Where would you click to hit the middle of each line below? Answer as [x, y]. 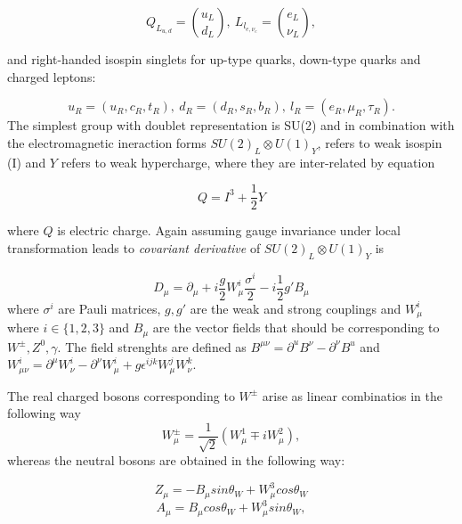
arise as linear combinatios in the [352, 395]
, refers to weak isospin [380, 142]
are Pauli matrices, [109, 308]
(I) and [27, 162]
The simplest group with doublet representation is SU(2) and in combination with [231, 125]
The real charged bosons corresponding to [121, 395]
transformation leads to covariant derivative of [134, 247]
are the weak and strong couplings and [296, 308]
